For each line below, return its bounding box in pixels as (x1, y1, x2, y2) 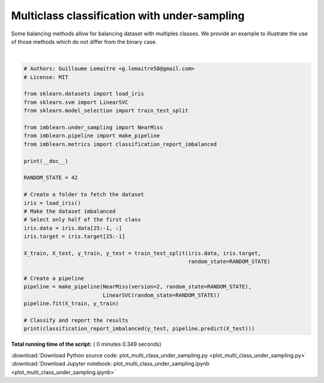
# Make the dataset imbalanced (23, 207, 116, 215)
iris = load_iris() (23, 200, 81, 206)
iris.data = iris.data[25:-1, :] (23, 225, 122, 231)
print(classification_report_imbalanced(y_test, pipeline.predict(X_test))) (23, 325, 255, 332)
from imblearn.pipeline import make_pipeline (23, 132, 160, 139)
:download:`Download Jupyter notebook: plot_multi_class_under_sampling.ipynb (11, 360, 210, 367)
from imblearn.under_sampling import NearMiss (23, 124, 163, 131)
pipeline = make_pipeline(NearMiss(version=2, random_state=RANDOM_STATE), (23, 284, 252, 290)
